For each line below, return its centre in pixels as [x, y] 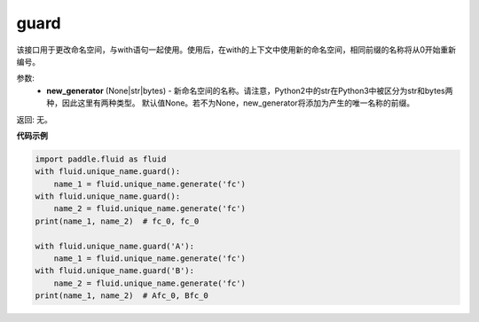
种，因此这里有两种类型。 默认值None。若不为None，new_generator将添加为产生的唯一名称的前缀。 [231, 103]
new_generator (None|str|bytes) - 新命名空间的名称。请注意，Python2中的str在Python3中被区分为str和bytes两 [250, 90]
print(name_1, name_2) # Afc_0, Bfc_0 [122, 296]
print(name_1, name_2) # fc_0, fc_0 [117, 221]
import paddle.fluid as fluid [101, 159]
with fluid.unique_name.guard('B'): [115, 271]
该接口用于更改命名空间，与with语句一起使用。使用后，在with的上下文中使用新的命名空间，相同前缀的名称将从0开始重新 [236, 50]
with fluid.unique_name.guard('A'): [115, 246]
